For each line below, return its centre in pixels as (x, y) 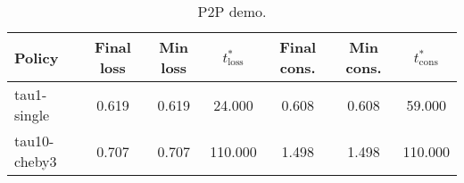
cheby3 (36, 161)
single (32, 115)
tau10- (34, 141)
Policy (37, 57)
